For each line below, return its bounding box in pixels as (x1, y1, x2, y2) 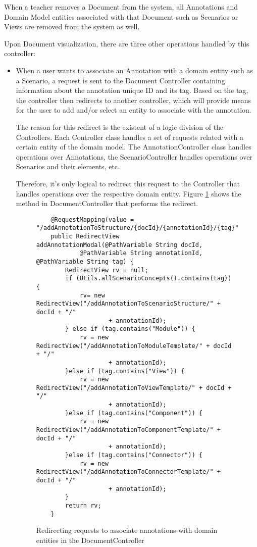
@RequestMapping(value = (50, 216, 134, 223)
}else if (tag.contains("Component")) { (65, 409, 203, 417)
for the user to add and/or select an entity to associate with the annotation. (16, 105, 251, 115)
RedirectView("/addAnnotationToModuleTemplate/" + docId (36, 342, 232, 350)
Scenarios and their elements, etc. (16, 161, 120, 172)
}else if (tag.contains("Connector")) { (65, 452, 203, 459)
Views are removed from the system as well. (4, 21, 140, 32)
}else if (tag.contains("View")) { (65, 367, 185, 375)
